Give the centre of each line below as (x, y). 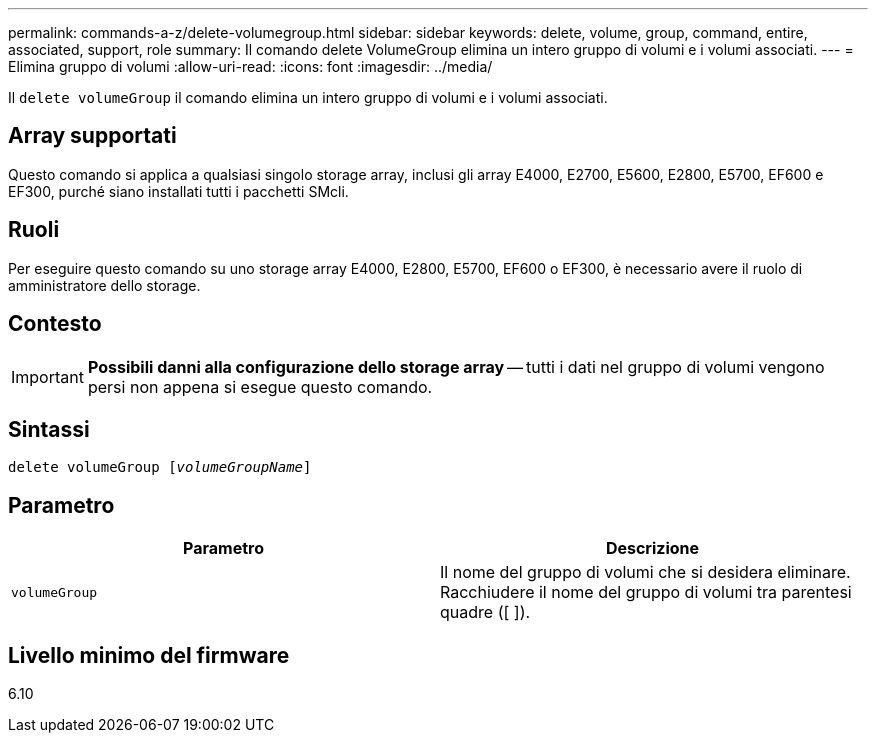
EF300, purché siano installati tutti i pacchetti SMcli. (178, 191)
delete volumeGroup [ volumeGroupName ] (160, 467)
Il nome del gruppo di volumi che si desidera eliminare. (645, 572)
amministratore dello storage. (104, 285)
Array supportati (92, 136)
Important (47, 376)
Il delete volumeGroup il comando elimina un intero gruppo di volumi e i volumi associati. (308, 97)
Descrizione (652, 548)
